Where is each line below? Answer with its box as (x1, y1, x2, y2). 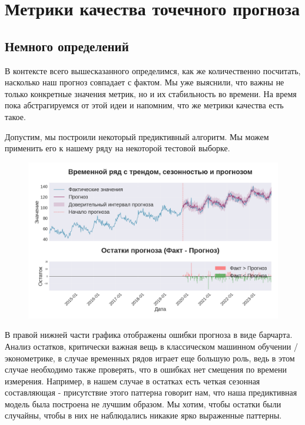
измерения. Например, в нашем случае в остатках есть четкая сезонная (5, 374, 260, 387)
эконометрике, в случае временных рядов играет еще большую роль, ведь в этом (5, 351, 295, 364)
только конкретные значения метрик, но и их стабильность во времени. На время (5, 87, 297, 99)
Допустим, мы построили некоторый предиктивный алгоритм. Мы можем (5, 130, 269, 142)
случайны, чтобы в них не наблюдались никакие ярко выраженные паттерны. (5, 409, 282, 421)
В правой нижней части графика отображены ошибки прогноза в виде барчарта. (5, 328, 293, 341)
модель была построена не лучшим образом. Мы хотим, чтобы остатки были (5, 397, 281, 410)
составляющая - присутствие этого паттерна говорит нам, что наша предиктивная (5, 386, 297, 399)
